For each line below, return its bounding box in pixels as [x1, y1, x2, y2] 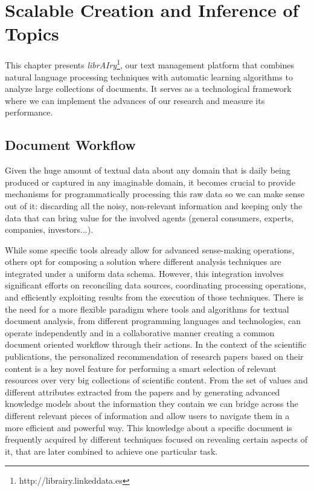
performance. [5, 106, 53, 119]
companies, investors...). [5, 223, 94, 236]
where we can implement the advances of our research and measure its [5, 94, 265, 106]
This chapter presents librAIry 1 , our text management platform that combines [5, 57, 294, 71]
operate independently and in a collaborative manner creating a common [5, 326, 275, 339]
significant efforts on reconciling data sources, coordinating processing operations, [5, 279, 306, 291]
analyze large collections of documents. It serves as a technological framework [5, 82, 292, 95]
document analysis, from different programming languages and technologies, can [5, 314, 301, 327]
